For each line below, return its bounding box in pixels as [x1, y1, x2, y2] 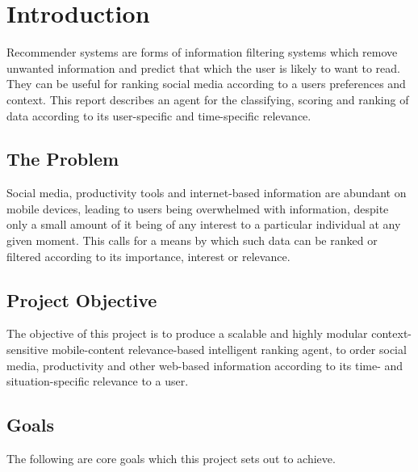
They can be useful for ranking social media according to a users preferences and [6, 75, 406, 92]
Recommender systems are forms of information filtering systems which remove [6, 44, 398, 61]
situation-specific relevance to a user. [6, 373, 189, 390]
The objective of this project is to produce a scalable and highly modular [6, 325, 368, 342]
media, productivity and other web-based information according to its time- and [6, 356, 403, 373]
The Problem [6, 146, 119, 171]
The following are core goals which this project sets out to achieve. [6, 450, 336, 467]
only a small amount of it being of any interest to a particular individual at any [6, 216, 401, 233]
